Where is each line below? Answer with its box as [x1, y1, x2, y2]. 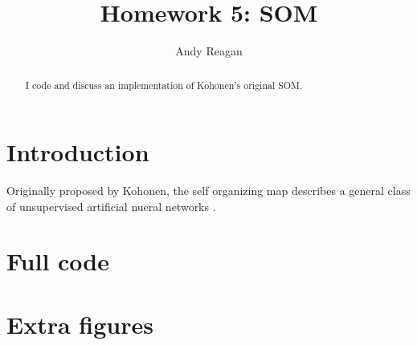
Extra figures [6, 307, 153, 340]
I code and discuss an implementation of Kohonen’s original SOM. [25, 78, 303, 91]
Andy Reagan [175, 43, 243, 59]
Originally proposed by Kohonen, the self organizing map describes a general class [6, 182, 411, 199]
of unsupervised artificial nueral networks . [6, 197, 216, 214]
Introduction [6, 136, 149, 168]
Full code [6, 245, 110, 278]
